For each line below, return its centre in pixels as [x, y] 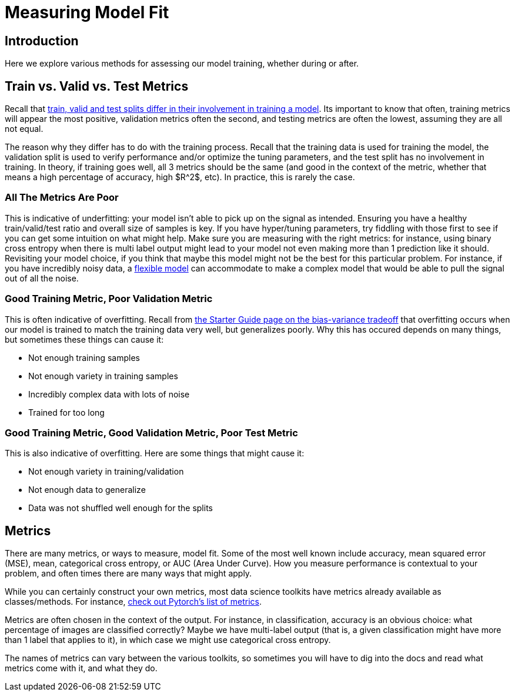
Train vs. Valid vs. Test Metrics [97, 86]
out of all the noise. [42, 278]
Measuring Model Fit [87, 12]
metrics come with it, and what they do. [81, 668]
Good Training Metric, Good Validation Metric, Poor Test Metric [151, 432]
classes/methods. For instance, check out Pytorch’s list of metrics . [133, 602]
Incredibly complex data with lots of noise [109, 394]
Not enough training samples [84, 357]
